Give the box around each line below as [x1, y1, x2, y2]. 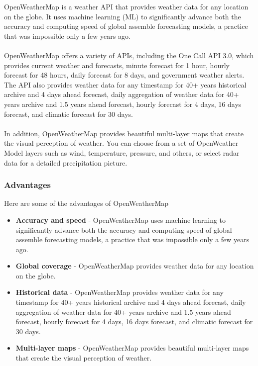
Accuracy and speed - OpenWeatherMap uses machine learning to [15, 214, 226, 225]
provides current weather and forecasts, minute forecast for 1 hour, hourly [4, 60, 230, 70]
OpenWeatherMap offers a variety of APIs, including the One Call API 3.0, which [4, 50, 254, 60]
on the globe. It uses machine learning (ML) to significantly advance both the [4, 11, 241, 21]
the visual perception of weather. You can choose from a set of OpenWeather [4, 138, 239, 148]
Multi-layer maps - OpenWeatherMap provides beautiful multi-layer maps [15, 343, 249, 353]
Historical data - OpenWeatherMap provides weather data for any [15, 287, 224, 297]
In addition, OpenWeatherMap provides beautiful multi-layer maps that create [4, 128, 244, 138]
